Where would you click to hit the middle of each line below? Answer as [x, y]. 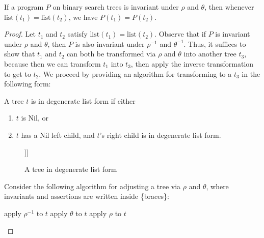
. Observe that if [180, 34]
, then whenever [229, 7]
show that [20, 54]
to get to [18, 73]
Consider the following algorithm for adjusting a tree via [93, 186]
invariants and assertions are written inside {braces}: [87, 196]
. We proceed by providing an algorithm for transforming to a [135, 73]
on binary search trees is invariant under [116, 7]
